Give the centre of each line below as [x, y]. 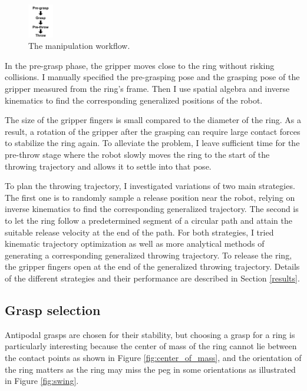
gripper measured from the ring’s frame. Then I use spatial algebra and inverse [147, 89]
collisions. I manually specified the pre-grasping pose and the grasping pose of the [152, 77]
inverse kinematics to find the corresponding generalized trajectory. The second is [152, 209]
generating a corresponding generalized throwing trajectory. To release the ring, [148, 255]
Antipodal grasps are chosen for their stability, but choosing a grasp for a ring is [150, 334]
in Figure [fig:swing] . [42, 381]
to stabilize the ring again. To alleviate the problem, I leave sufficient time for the [152, 143]
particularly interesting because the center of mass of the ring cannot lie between [151, 346]
